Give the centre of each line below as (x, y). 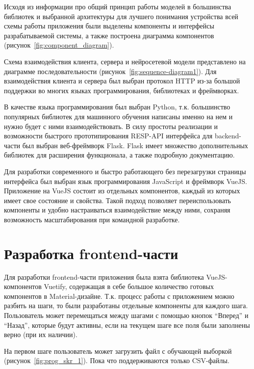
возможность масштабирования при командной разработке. (92, 219)
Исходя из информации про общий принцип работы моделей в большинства (118, 6)
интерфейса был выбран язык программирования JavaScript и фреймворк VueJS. (126, 181)
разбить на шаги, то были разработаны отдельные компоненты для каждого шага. (126, 305)
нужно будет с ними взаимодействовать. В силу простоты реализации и (111, 126)
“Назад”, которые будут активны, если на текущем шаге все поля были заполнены (127, 325)
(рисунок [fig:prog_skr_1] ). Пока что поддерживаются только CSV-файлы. (117, 360)
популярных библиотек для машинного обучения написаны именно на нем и (118, 116)
